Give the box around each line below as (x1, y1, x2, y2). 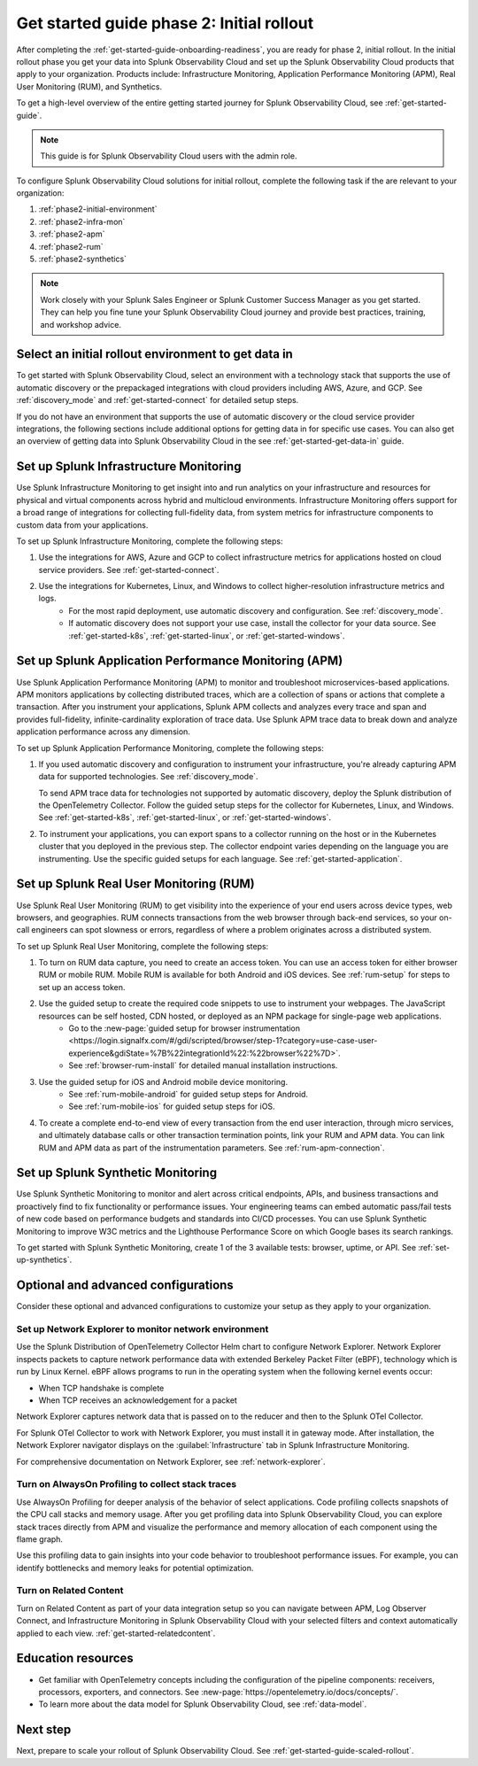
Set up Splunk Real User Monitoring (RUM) (16, 877, 256, 892)
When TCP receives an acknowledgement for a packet (38, 1395, 238, 1406)
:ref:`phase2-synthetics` (38, 253, 127, 265)
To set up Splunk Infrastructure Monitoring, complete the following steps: (16, 536, 283, 546)
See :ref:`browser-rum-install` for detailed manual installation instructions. (68, 1060, 338, 1071)
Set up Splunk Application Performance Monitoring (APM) (16, 654, 343, 669)
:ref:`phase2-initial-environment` (38, 204, 158, 214)
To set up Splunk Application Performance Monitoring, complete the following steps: (16, 742, 325, 753)
